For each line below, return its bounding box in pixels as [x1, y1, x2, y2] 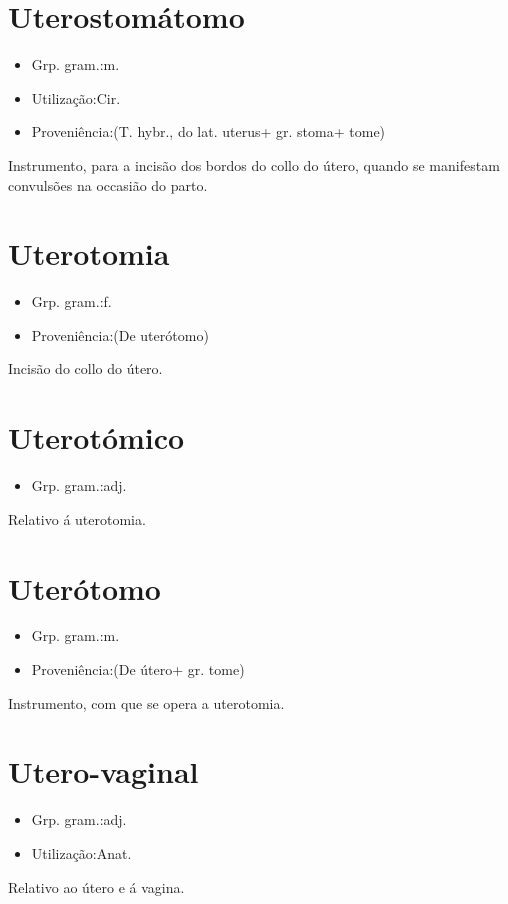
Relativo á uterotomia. [8, 508, 146, 529]
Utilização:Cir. [31, 87, 121, 108]
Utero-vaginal [8, 751, 199, 792]
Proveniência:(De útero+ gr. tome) [31, 659, 245, 680]
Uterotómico [8, 417, 185, 458]
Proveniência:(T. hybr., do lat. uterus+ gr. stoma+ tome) [31, 121, 386, 142]
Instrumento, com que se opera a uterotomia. [8, 692, 285, 713]
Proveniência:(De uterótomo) [31, 324, 209, 345]
